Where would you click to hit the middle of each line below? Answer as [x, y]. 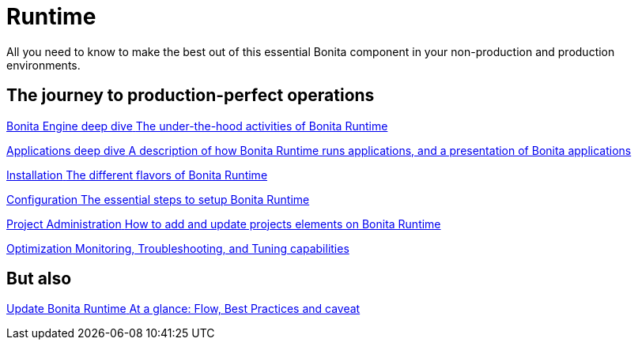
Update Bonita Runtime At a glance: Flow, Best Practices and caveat [183, 309]
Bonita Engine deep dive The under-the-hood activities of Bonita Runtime [197, 126]
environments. [43, 65]
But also [39, 279]
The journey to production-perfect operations [191, 96]
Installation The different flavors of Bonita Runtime [137, 175]
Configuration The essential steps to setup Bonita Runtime [158, 199]
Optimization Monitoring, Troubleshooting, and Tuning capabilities [178, 248]
